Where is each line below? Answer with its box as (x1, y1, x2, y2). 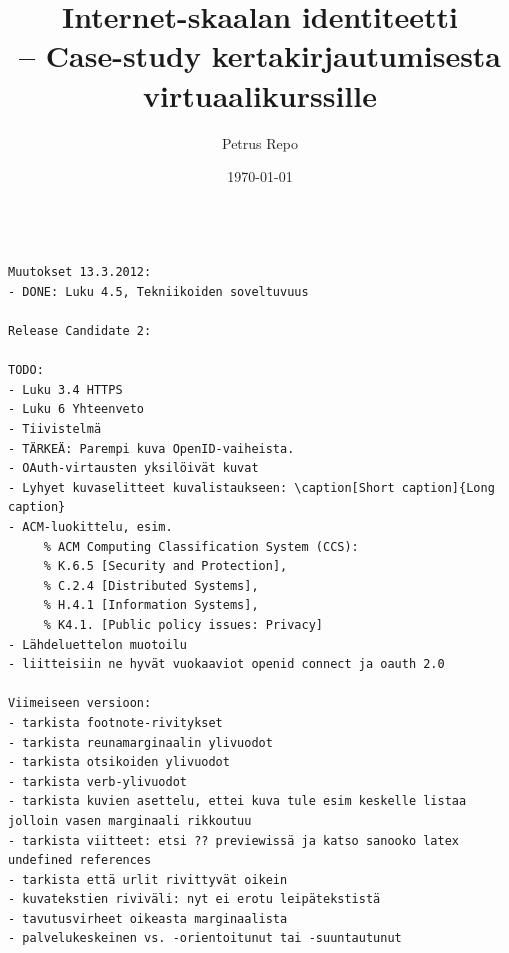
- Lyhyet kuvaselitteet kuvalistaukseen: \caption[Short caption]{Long (8, 480, 495, 495)
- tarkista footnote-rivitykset (8, 715, 223, 730)
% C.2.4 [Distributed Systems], (43, 578, 259, 593)
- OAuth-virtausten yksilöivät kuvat (8, 461, 259, 476)
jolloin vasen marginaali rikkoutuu (8, 813, 252, 828)
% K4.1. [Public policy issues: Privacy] (43, 617, 323, 632)
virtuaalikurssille (143, 74, 377, 115)
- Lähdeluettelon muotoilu (8, 637, 187, 652)
